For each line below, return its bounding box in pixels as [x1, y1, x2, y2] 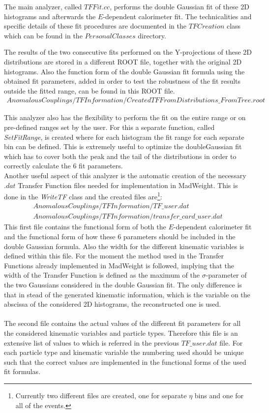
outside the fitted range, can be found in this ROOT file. [4, 85, 175, 95]
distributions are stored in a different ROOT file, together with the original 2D [4, 56, 242, 66]
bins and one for [194, 390, 244, 400]
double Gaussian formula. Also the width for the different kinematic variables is [4, 241, 244, 251]
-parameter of [206, 270, 247, 280]
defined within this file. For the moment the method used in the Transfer [4, 251, 224, 261]
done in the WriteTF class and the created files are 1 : [4, 190, 162, 201]
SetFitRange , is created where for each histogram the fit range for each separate [4, 131, 244, 142]
